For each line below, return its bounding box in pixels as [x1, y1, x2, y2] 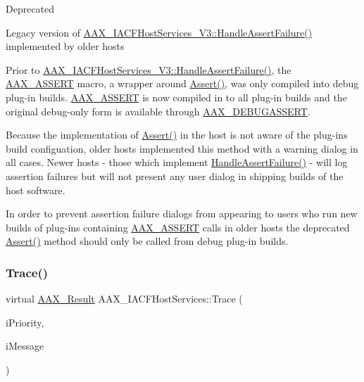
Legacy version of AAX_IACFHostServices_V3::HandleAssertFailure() [6, 25, 313, 39]
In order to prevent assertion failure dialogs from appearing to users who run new [6, 206, 358, 221]
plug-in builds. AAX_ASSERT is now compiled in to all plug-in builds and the [6, 89, 347, 104]
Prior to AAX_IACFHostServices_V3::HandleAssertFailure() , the [6, 62, 291, 77]
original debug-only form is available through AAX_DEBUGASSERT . [6, 103, 310, 118]
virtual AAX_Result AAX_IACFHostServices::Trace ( [6, 291, 243, 306]
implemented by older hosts [6, 39, 125, 53]
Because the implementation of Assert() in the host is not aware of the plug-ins [6, 127, 348, 142]
